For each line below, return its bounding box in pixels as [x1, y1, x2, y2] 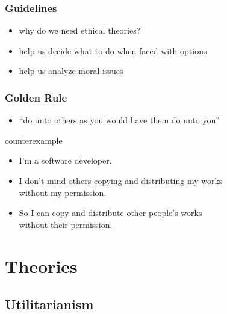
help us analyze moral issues [19, 64, 123, 77]
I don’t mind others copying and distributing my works [19, 174, 223, 186]
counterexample [5, 134, 63, 146]
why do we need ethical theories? [19, 24, 141, 37]
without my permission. [19, 186, 107, 199]
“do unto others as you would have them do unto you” [19, 114, 220, 126]
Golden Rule [5, 90, 67, 105]
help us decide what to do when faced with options [19, 44, 207, 57]
